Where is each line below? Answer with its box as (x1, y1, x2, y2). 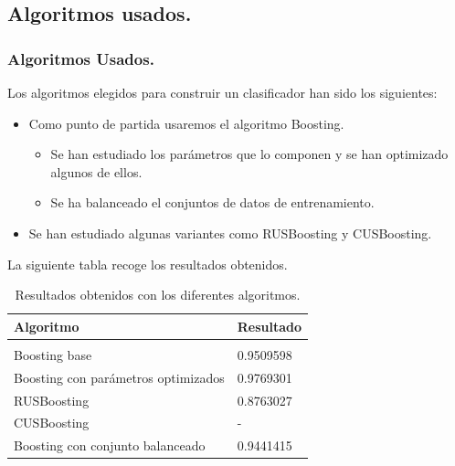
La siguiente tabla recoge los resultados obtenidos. (7, 254, 288, 273)
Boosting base (14, 344, 92, 364)
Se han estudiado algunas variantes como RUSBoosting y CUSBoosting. (28, 223, 432, 242)
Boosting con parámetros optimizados (14, 367, 225, 387)
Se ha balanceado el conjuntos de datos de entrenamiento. (50, 193, 375, 212)
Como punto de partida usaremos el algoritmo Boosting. (28, 113, 344, 132)
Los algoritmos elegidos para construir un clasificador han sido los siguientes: (7, 83, 438, 101)
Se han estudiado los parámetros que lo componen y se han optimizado (50, 144, 449, 164)
